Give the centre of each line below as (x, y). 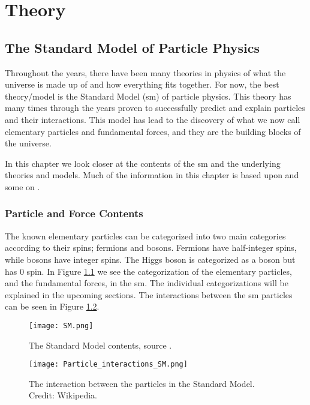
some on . (22, 186)
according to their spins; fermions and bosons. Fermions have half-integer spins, (151, 247)
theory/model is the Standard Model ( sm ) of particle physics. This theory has (148, 96)
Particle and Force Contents (74, 213)
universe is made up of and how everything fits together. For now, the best (142, 84)
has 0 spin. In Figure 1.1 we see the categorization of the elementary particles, (148, 271)
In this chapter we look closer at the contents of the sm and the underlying (143, 163)
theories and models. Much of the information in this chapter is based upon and (152, 175)
